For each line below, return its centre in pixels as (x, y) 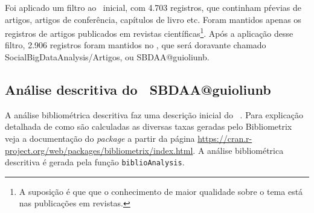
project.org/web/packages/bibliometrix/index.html (99, 150)
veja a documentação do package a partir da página (100, 138)
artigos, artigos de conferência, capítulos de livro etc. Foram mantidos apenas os (153, 19)
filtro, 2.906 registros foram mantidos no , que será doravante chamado (136, 45)
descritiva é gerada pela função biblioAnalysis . (95, 162)
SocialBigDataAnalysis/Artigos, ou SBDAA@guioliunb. (107, 57)
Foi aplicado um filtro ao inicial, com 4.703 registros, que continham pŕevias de (153, 7)
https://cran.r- (225, 138)
